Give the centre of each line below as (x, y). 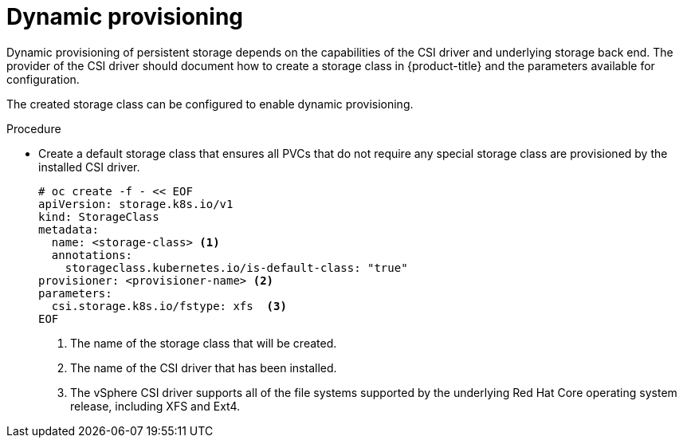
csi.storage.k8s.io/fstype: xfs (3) (169, 306)
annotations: (92, 255)
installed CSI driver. (89, 167)
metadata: (69, 229)
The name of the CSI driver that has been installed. (204, 367)
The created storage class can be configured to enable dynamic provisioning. (210, 104)
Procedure (34, 128)
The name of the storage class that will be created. (204, 343)
